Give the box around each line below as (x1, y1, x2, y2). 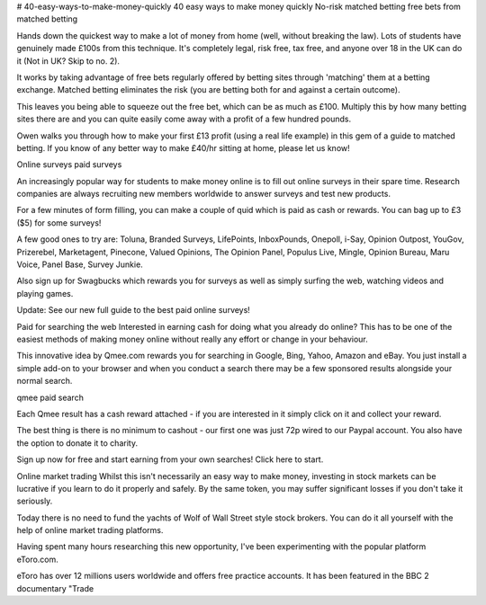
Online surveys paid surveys (16, 159, 122, 170)
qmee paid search (16, 392, 85, 403)
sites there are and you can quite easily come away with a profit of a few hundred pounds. (16, 113, 351, 125)
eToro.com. (16, 554, 58, 565)
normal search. (16, 376, 73, 387)
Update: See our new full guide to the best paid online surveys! (16, 305, 251, 316)
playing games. (16, 288, 74, 298)
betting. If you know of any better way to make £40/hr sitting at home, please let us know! (16, 142, 350, 153)
